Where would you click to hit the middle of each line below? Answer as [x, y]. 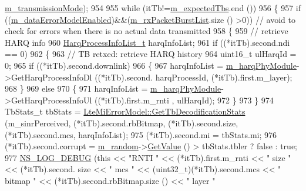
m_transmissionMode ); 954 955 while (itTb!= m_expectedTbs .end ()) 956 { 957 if [153, 8]
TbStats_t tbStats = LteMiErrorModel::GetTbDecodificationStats [125, 111]
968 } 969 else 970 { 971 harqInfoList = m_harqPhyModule [113, 88]
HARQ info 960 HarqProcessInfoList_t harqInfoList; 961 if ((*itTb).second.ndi [147, 42]
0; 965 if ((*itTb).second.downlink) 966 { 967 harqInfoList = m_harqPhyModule [151, 65]
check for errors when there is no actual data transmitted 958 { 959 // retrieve [147, 31]
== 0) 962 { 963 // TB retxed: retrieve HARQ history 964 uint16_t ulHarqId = [151, 54]
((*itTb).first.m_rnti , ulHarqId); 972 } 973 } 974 [184, 100]
